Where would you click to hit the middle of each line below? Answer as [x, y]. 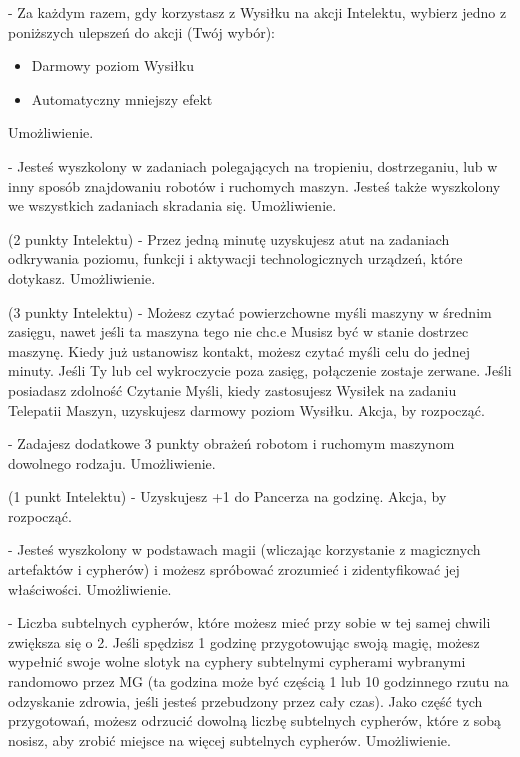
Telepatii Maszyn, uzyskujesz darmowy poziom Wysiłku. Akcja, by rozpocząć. [246, 409]
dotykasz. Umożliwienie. [82, 277]
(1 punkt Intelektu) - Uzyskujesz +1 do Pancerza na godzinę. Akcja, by [227, 496]
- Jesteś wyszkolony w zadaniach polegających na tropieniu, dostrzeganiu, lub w [253, 165]
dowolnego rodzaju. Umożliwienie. [112, 462]
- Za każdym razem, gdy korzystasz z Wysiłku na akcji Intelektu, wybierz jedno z [257, 12]
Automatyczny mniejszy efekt [122, 98]
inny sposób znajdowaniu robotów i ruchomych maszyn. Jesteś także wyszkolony [254, 185]
